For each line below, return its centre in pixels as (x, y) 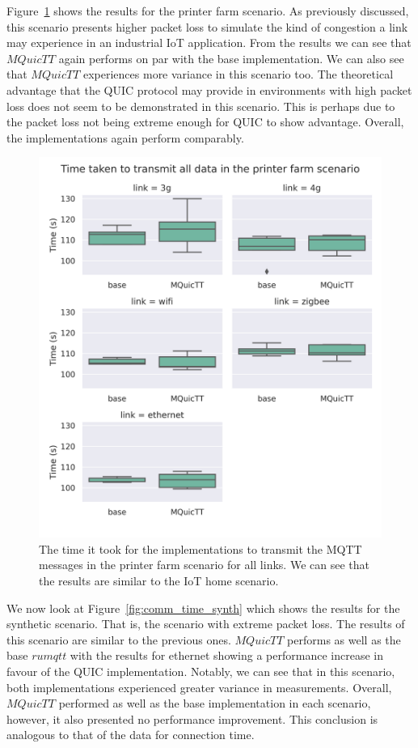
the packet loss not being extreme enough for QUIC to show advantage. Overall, (205, 122)
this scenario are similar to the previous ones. (119, 639)
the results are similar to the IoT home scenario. (159, 580)
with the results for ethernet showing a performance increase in (226, 655)
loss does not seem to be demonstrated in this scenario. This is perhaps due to (201, 106)
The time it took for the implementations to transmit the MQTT (201, 548)
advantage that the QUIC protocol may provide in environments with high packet (209, 89)
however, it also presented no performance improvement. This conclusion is (192, 718)
